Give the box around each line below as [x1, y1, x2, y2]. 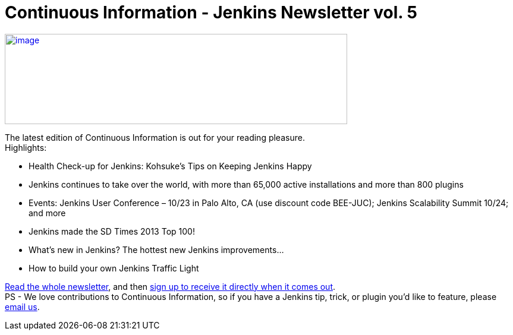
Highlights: [5, 142, 47, 153]
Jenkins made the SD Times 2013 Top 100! [29, 226, 195, 236]
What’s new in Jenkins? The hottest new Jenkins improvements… [29, 244, 284, 255]
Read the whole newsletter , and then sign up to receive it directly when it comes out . [5, 281, 336, 292]
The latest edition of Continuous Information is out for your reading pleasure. [5, 132, 305, 143]
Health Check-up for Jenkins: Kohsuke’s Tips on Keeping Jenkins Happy [29, 160, 312, 171]
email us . [5, 301, 40, 312]
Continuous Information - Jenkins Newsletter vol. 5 [5, 2, 417, 23]
